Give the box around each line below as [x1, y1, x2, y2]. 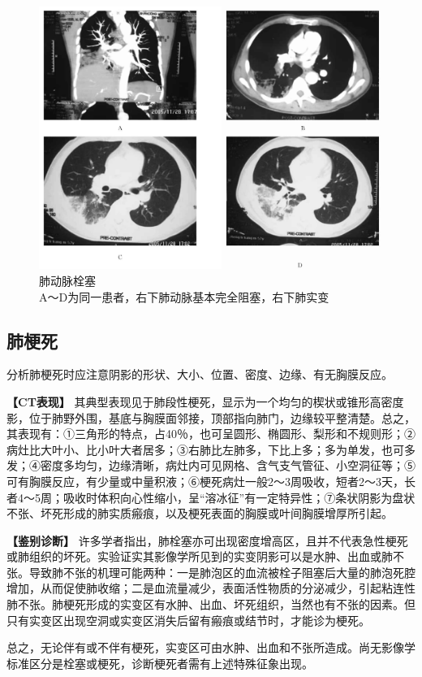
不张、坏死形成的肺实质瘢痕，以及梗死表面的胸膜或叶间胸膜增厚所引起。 [6, 505, 393, 522]
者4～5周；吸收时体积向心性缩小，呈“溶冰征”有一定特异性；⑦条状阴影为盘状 [6, 488, 416, 506]
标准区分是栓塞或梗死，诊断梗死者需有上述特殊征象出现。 [6, 654, 313, 671]
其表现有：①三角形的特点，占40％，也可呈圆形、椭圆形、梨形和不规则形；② [6, 425, 416, 442]
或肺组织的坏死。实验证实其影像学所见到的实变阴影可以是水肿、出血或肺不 [6, 548, 404, 565]
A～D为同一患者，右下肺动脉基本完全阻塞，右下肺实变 [39, 288, 329, 305]
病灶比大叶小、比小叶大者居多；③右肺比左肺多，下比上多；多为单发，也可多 [6, 440, 416, 458]
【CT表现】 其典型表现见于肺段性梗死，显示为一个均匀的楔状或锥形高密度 [6, 393, 404, 410]
